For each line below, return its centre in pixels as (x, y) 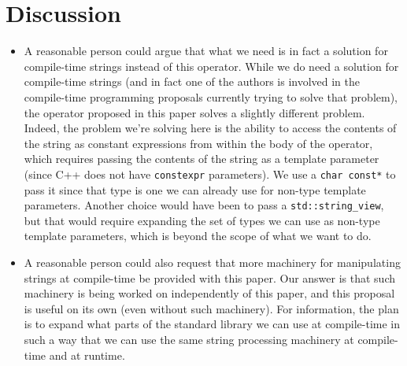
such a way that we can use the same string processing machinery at (189, 339)
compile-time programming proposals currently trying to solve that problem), (211, 96)
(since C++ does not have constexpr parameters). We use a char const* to (210, 174)
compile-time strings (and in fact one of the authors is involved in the (192, 81)
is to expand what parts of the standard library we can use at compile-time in (212, 324)
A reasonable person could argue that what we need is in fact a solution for (206, 51)
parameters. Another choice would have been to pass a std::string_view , (204, 205)
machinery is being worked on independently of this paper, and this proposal (209, 293)
